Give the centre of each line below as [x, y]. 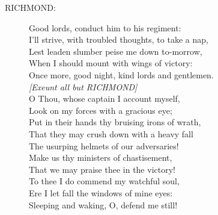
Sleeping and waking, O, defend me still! [103, 204]
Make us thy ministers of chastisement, [101, 157]
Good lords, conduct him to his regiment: [105, 27]
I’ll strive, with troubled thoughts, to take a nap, [119, 39]
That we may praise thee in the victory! [102, 169]
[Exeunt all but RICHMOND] [83, 86]
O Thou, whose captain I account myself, [104, 98]
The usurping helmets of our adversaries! [104, 145]
